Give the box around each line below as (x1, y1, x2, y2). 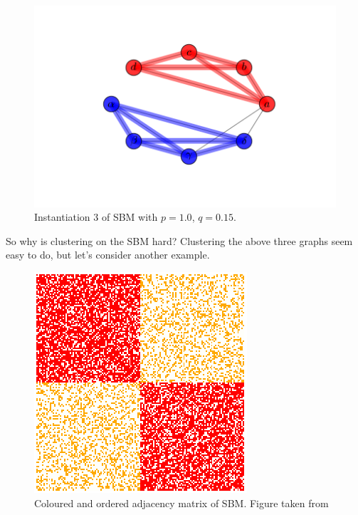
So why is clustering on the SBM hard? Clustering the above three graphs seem (6, 233, 353, 248)
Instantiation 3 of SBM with (34, 209, 158, 224)
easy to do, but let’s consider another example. (6, 247, 210, 262)
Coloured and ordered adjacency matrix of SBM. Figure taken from (34, 495, 329, 510)
